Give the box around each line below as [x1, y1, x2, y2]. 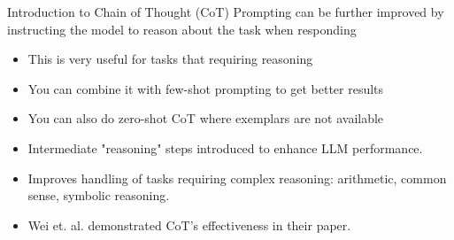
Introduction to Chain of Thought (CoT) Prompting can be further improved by [7, 3, 444, 20]
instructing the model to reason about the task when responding [7, 19, 357, 38]
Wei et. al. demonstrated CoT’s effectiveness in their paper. [27, 215, 351, 234]
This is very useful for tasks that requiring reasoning [27, 50, 313, 68]
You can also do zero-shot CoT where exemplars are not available [27, 109, 384, 128]
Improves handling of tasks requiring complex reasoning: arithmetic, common [27, 168, 447, 187]
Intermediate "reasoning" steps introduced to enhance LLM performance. [27, 138, 423, 157]
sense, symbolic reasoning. [27, 186, 170, 205]
